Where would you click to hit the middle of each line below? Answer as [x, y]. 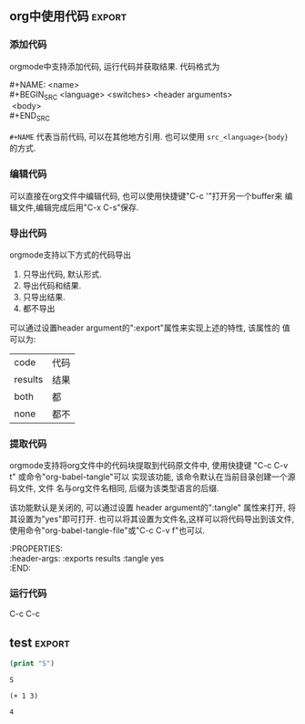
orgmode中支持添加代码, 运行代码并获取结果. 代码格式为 [115, 66]
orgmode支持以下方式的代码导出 [71, 255]
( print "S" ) [32, 664]
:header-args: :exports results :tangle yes [87, 559]
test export [40, 642]
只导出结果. [44, 297]
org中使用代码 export [68, 16]
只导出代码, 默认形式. [62, 274]
